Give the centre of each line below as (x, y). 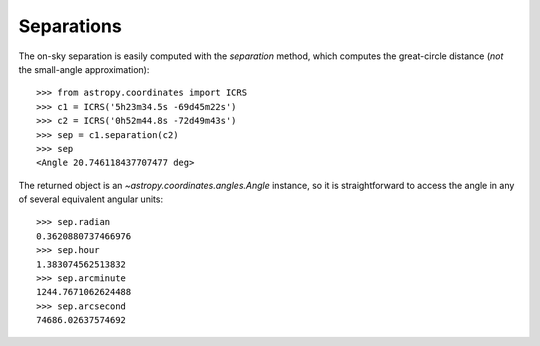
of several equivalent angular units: (91, 199)
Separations (70, 26)
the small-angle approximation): (84, 69)
